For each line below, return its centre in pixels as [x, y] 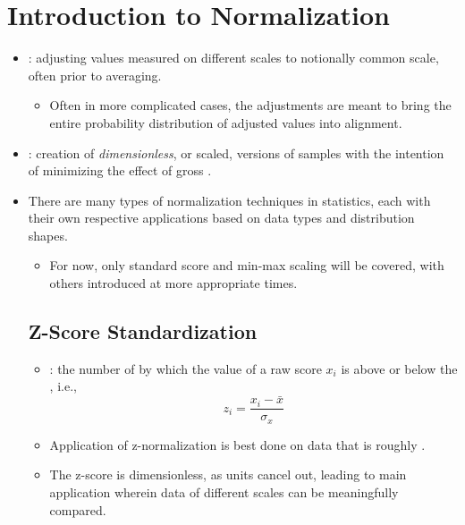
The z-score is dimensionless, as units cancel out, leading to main [228, 474]
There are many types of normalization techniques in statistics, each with [229, 200]
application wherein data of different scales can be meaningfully [224, 491]
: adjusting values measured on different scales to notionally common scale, [233, 58]
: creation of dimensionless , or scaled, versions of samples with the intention [236, 152]
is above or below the [399, 368]
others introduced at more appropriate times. [173, 283]
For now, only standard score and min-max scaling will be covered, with [247, 265]
